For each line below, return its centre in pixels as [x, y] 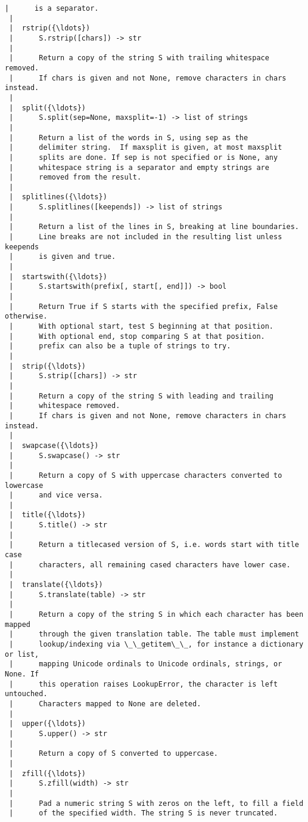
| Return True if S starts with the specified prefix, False [144, 306]
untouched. [26, 694]
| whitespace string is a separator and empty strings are [139, 167]
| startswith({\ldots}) [58, 276]
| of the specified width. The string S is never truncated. [144, 813]
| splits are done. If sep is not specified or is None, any [144, 157]
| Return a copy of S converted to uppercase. [113, 754]
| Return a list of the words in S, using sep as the [129, 137]
